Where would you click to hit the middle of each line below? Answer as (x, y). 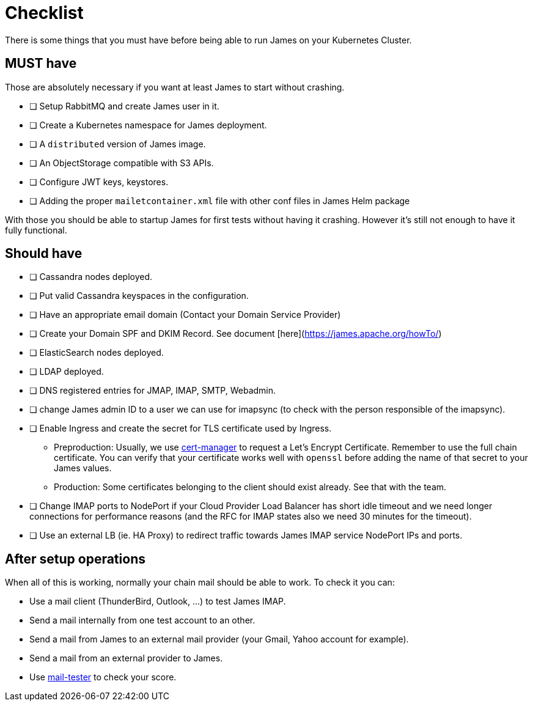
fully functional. (36, 230)
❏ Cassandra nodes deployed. (91, 277)
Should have (44, 254)
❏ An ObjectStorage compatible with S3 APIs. (122, 163)
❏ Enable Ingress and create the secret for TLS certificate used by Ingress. (181, 428)
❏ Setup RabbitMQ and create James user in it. (124, 106)
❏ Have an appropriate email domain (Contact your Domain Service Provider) (185, 315)
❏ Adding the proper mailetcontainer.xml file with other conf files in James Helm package (220, 200)
